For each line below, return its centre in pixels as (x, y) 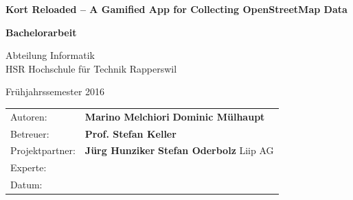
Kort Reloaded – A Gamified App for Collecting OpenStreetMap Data (176, 9)
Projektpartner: (43, 150)
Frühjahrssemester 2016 (55, 91)
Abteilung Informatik (50, 55)
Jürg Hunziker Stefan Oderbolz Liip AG (179, 150)
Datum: (26, 185)
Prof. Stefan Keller (130, 133)
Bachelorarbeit (41, 32)
